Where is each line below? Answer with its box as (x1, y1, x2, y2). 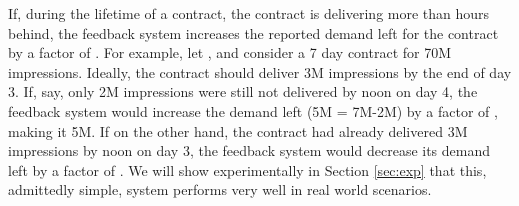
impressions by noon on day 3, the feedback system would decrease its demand (8, 140, 491, 161)
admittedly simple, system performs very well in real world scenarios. (8, 179, 432, 200)
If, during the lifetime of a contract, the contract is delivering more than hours (8, 3, 490, 23)
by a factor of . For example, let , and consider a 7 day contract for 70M (8, 42, 452, 63)
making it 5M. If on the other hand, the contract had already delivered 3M (8, 120, 468, 141)
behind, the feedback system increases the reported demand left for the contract (8, 22, 499, 43)
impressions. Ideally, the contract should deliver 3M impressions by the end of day (8, 61, 512, 82)
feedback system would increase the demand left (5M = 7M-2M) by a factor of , (8, 100, 498, 121)
